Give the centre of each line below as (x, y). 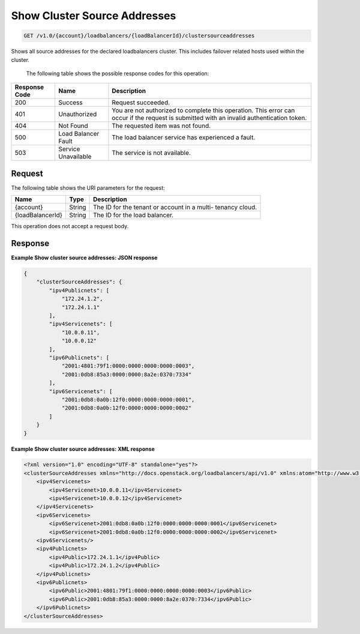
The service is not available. (151, 153)
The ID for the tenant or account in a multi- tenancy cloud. (175, 207)
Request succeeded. (141, 103)
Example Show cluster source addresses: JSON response (84, 258)
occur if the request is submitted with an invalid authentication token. (209, 118)
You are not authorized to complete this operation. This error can (203, 110)
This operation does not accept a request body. (70, 226)
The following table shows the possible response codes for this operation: (118, 73)
